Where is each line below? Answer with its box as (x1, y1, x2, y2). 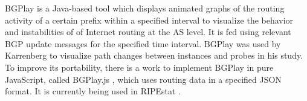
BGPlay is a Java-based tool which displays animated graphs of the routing (5, 2, 285, 14)
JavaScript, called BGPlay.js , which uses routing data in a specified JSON (5, 73, 282, 85)
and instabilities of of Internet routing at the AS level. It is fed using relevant (5, 25, 291, 38)
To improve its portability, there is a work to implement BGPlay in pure (5, 60, 274, 73)
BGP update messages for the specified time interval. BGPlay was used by (5, 37, 281, 50)
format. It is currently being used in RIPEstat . (5, 85, 181, 97)
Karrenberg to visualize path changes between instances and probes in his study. (5, 49, 303, 62)
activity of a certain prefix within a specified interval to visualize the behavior (5, 13, 294, 26)
